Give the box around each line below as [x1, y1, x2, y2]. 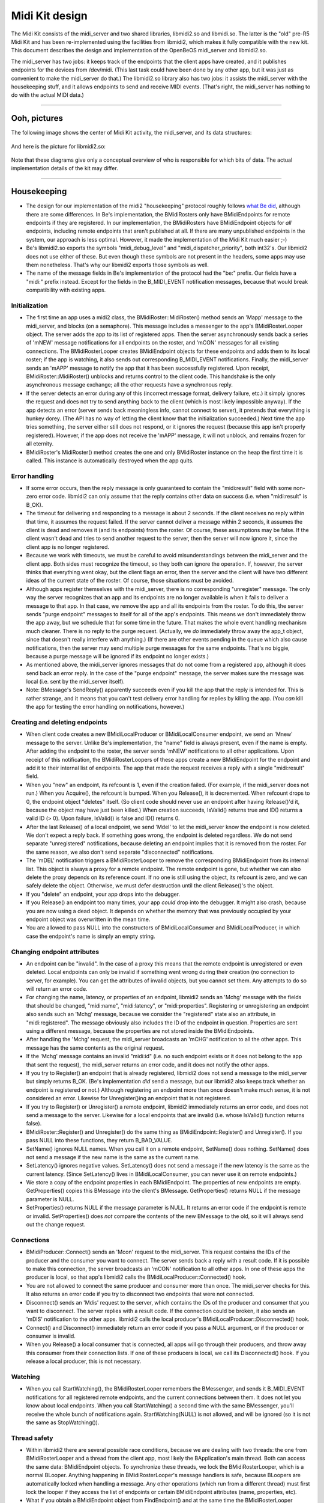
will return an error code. [26, 985, 88, 993]
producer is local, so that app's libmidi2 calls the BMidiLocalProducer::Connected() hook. [26, 1273, 247, 1281]
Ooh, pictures [11, 113, 63, 123]
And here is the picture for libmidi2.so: [11, 142, 106, 150]
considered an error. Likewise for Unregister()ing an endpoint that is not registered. [26, 1095, 232, 1102]
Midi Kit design [11, 9, 88, 22]
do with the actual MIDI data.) [11, 91, 84, 99]
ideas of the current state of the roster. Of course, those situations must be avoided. [26, 577, 234, 584]
